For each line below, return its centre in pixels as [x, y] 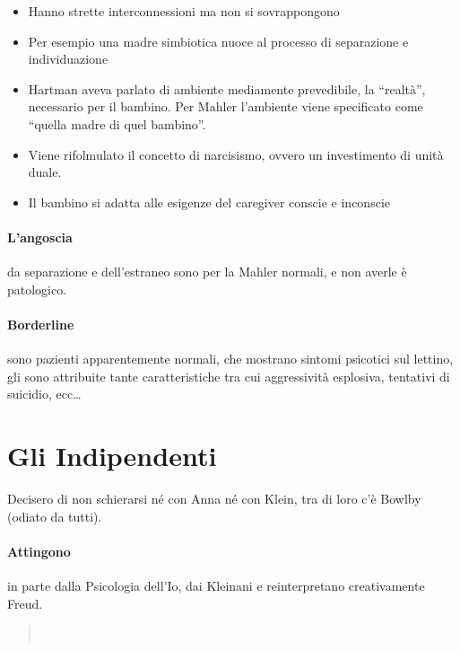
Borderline [41, 324]
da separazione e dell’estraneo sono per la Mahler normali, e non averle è [207, 272]
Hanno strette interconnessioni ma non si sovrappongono [184, 11]
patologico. [37, 289]
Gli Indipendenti [112, 456]
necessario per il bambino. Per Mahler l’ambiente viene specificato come [226, 106]
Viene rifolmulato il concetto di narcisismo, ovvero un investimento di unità [236, 154]
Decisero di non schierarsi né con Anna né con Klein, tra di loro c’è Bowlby [214, 499]
